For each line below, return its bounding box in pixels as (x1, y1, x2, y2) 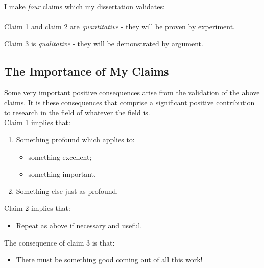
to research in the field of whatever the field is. (4, 107, 150, 117)
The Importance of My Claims (4, 63, 169, 79)
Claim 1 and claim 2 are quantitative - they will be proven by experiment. (4, 21, 235, 32)
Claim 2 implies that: (4, 203, 70, 213)
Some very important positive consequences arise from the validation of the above (4, 87, 260, 98)
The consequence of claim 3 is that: (4, 237, 115, 248)
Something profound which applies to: (16, 134, 135, 144)
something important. (28, 168, 96, 179)
